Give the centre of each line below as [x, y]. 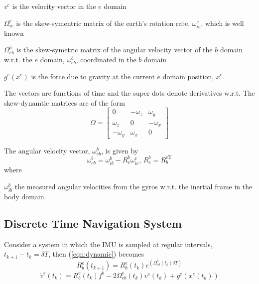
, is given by [120, 150]
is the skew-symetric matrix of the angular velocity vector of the [115, 50]
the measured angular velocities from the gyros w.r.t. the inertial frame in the [133, 186]
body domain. [25, 196]
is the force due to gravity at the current [93, 76]
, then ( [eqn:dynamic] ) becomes [96, 254]
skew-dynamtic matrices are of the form [65, 102]
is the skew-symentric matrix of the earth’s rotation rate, [103, 23]
